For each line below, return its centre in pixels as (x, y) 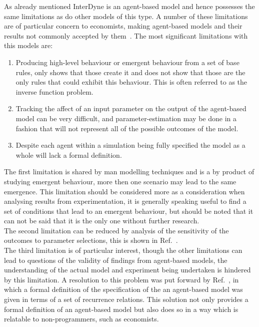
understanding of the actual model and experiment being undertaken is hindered (127, 270)
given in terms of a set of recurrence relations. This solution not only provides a (126, 299)
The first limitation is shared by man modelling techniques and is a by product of (129, 172)
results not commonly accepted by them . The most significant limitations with (126, 35)
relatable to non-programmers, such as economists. (81, 319)
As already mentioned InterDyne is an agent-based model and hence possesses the (129, 6)
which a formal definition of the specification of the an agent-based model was (123, 289)
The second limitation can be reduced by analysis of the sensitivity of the (116, 230)
